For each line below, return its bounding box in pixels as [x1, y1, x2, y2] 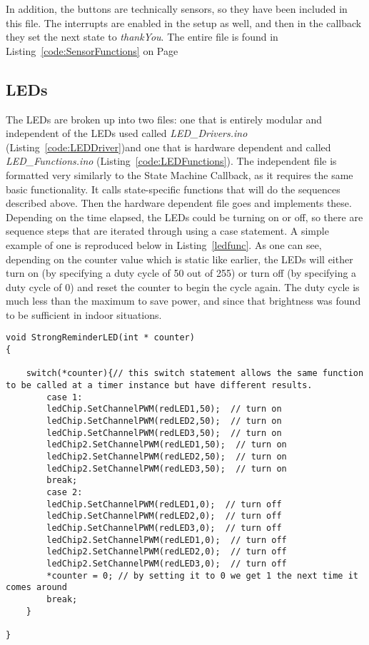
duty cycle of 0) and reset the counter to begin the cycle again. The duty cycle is [6, 279, 360, 294]
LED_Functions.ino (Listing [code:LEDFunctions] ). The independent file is [6, 153, 337, 168]
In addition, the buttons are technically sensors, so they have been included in [6, 1, 348, 16]
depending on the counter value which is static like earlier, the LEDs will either [6, 251, 353, 266]
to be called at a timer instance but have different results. [6, 380, 313, 391]
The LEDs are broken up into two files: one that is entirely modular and [6, 111, 323, 126]
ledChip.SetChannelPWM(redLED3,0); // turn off [46, 522, 282, 533]
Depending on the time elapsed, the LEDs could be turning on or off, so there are [6, 209, 363, 224]
